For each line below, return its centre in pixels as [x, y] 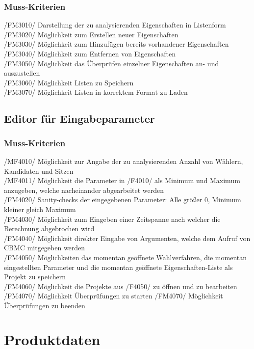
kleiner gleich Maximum [40, 209]
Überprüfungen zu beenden [45, 305]
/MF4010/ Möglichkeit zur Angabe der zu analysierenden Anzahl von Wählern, [124, 161]
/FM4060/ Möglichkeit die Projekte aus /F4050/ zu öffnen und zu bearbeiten [121, 286]
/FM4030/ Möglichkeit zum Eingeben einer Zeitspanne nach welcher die [112, 219]
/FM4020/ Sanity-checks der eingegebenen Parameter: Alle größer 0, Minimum [123, 200]
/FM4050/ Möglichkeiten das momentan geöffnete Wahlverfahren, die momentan [126, 257]
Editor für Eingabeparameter [79, 119]
